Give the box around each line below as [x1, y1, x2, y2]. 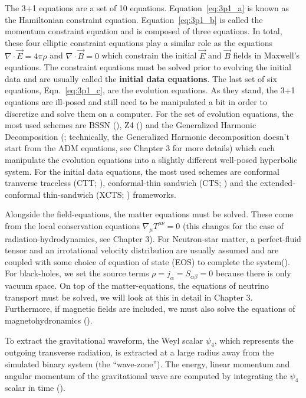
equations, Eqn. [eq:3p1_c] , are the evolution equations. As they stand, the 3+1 [5, 84, 295, 96]
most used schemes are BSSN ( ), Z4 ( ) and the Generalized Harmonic [5, 119, 256, 131]
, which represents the [214, 334, 294, 346]
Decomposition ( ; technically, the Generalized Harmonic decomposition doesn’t [5, 130, 289, 142]
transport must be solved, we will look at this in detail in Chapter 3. [5, 291, 253, 303]
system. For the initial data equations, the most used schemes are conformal [5, 165, 279, 177]
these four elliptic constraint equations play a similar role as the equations [5, 36, 273, 48]
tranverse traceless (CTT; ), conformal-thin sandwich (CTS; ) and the [5, 177, 258, 189]
